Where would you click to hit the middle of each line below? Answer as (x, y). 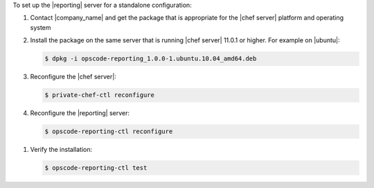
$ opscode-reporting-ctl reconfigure (109, 131)
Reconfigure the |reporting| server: (80, 113)
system (41, 27)
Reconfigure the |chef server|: (73, 77)
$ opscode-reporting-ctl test (96, 168)
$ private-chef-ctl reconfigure (100, 95)
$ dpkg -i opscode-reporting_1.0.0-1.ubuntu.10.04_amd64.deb (151, 59)
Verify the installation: (61, 150)
